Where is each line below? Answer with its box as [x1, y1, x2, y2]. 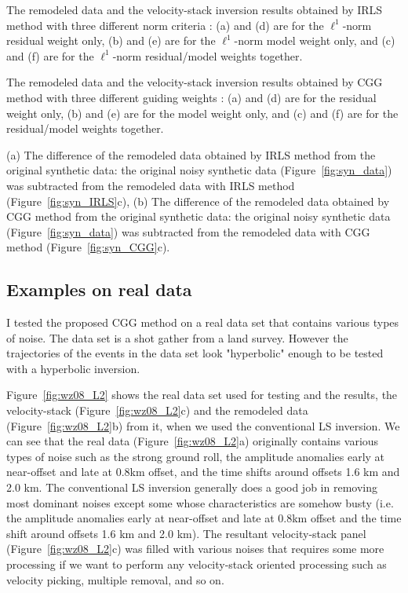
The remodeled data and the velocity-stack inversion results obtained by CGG [6, 74, 383, 90]
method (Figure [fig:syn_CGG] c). [6, 239, 170, 255]
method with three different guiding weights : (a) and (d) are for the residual [6, 89, 377, 105]
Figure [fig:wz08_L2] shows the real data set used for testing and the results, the [6, 386, 398, 403]
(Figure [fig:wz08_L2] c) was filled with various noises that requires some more [6, 540, 384, 557]
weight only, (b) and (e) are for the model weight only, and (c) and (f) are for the [6, 104, 399, 121]
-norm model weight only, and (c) [234, 32, 395, 49]
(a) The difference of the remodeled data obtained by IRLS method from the [6, 146, 376, 163]
